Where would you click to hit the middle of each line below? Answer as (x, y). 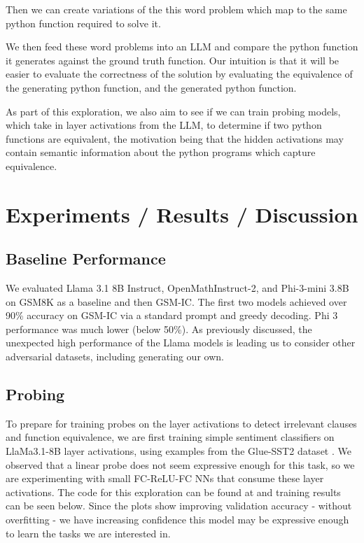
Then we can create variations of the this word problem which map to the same (176, 9)
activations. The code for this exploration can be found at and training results (173, 492)
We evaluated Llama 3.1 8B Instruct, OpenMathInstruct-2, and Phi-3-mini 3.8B (177, 288)
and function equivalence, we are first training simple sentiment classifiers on (170, 437)
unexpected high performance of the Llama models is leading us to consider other (181, 343)
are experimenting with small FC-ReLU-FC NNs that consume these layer (165, 478)
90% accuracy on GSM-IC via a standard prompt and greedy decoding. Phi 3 (172, 315)
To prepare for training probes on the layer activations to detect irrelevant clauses (181, 423)
